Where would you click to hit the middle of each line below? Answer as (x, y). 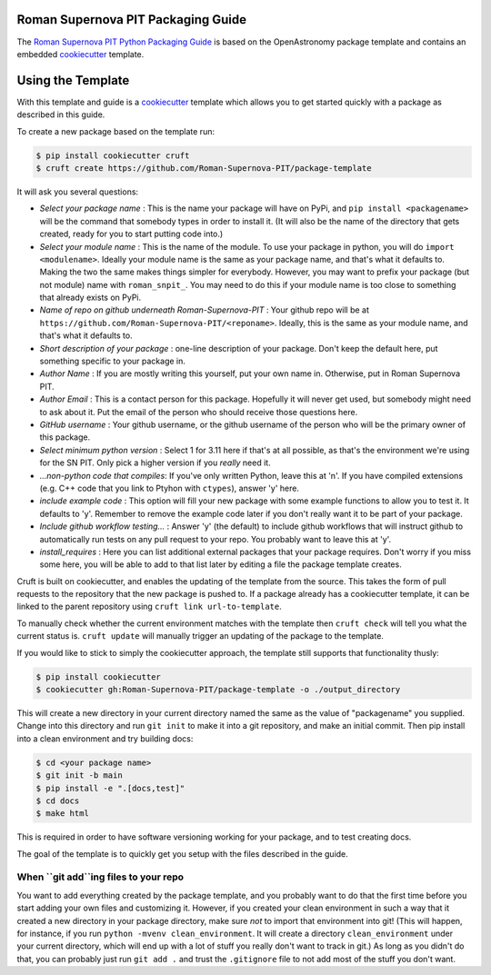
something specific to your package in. (113, 361)
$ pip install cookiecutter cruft (113, 155)
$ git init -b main (79, 776)
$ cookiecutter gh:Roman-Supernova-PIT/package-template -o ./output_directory (218, 689)
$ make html (63, 814)
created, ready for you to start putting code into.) (131, 234)
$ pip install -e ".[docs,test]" (110, 788)
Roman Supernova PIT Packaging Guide (132, 20)
